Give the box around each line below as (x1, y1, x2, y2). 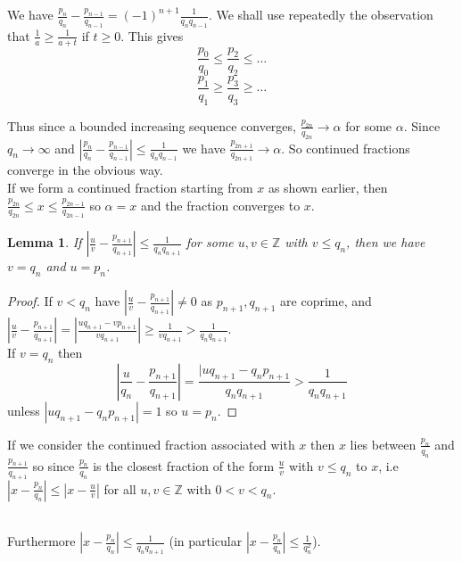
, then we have (346, 233, 425, 252)
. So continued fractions (281, 138, 410, 157)
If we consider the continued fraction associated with (7, 434, 295, 453)
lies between (350, 434, 417, 453)
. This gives (120, 26, 184, 45)
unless (7, 401, 40, 419)
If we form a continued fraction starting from (7, 178, 253, 197)
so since (32, 456, 75, 475)
